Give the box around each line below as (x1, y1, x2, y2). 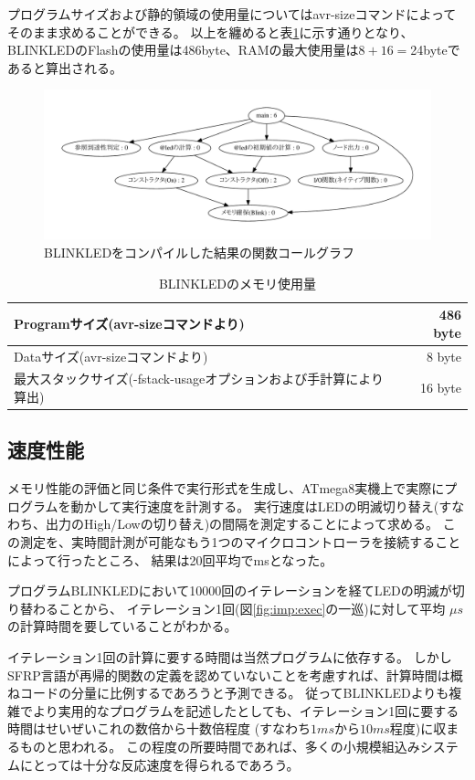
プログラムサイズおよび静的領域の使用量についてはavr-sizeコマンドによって (7, 5, 457, 23)
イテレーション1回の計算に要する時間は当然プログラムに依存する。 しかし (7, 648, 452, 667)
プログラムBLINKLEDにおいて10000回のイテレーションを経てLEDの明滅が (7, 581, 452, 600)
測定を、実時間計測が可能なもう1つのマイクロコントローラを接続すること (19, 532, 461, 552)
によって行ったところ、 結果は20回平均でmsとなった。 (7, 550, 333, 569)
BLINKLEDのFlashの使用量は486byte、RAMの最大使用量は (7, 40, 359, 59)
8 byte (426, 346, 461, 365)
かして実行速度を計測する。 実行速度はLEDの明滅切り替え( (83, 496, 439, 515)
